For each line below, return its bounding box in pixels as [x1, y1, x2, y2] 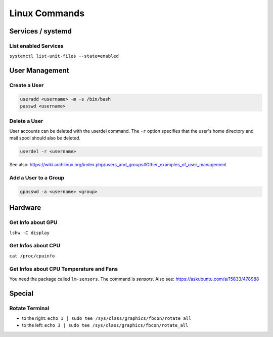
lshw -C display [9, 230, 50, 236]
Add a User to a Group [9, 174, 65, 181]
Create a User [9, 82, 44, 89]
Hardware [9, 203, 41, 212]
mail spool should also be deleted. [9, 135, 81, 141]
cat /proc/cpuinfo [9, 253, 55, 258]
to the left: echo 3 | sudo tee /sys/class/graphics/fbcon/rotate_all [22, 322, 189, 328]
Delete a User [9, 117, 43, 124]
